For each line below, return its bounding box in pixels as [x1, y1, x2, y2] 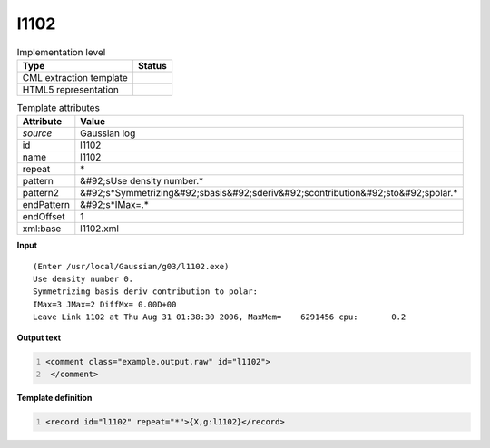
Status [137, 59, 167, 72]
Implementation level [16, 45, 106, 58]
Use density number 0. [33, 274, 134, 285]
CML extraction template [22, 71, 128, 83]
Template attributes [16, 102, 100, 114]
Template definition [16, 393, 93, 403]
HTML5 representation [22, 83, 120, 95]
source [22, 127, 53, 140]
